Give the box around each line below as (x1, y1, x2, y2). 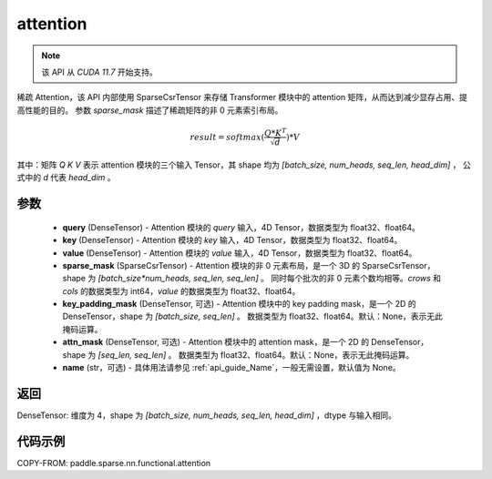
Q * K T (264, 126, 287, 138)
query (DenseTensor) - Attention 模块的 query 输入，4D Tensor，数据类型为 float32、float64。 (62, 221, 421, 232)
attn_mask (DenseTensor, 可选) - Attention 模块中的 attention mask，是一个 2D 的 (62, 337, 369, 348)
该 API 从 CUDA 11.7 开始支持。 (41, 66, 159, 77)
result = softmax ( (190, 132, 265, 143)
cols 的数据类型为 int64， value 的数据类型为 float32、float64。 (62, 285, 301, 296)
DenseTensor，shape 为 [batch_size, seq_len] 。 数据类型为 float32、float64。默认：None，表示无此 (62, 311, 444, 322)
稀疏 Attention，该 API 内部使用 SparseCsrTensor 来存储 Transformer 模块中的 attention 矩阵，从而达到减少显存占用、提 (16, 92, 468, 103)
